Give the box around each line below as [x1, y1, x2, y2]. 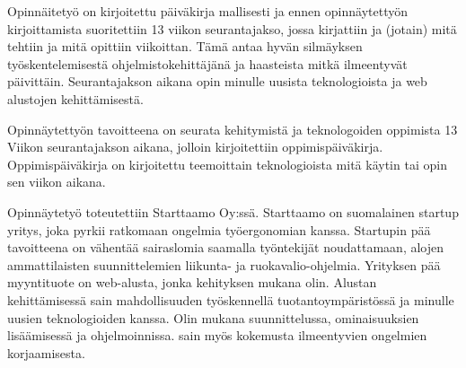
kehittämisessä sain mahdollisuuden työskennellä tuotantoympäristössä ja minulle [7, 290, 454, 309]
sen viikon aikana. [7, 172, 106, 191]
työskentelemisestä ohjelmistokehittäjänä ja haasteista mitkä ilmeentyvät [7, 54, 408, 73]
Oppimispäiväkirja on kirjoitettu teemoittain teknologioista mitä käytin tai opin [7, 154, 447, 173]
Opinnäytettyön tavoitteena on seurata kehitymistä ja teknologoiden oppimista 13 [7, 119, 458, 138]
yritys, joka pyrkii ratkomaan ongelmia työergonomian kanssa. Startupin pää [7, 220, 431, 239]
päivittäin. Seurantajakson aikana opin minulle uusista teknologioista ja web [7, 72, 427, 91]
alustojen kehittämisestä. [7, 89, 144, 108]
